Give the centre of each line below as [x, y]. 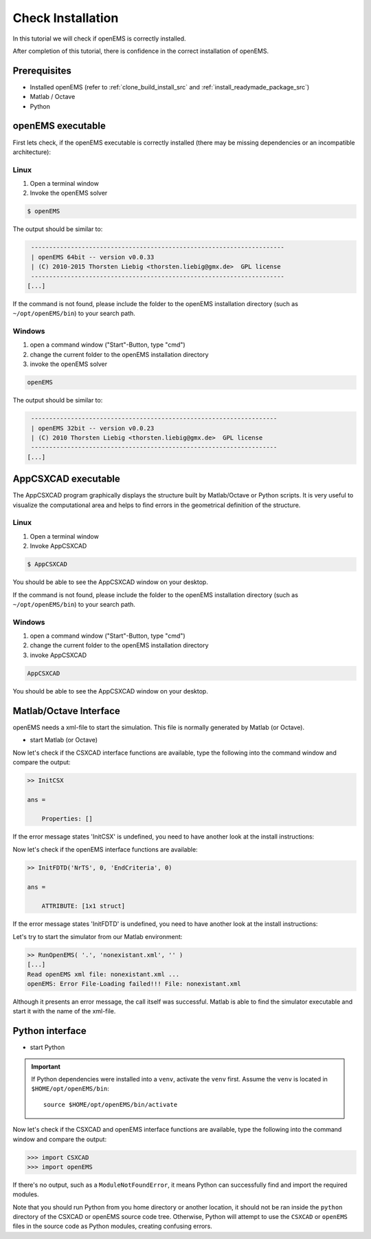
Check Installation [66, 18]
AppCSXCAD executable [66, 479]
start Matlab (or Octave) [64, 740]
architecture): [32, 152]
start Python [47, 1047]
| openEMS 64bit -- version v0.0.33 [93, 257]
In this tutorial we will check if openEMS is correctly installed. [99, 39]
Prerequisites [42, 71]
